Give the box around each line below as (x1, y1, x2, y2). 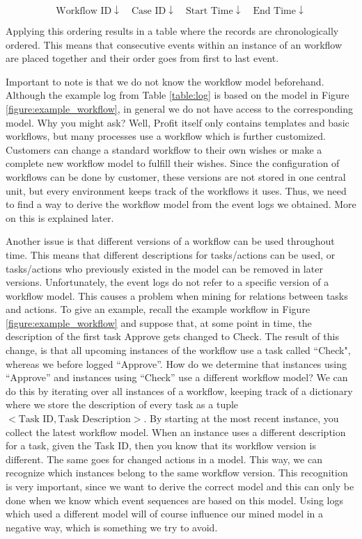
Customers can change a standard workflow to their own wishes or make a (6, 142, 322, 156)
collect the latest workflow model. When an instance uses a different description (6, 424, 346, 439)
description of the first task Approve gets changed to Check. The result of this (6, 329, 339, 344)
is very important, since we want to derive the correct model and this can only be (6, 479, 354, 493)
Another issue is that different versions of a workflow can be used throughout (6, 234, 335, 248)
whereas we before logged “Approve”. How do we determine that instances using (6, 356, 347, 371)
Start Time (185, 6, 233, 16)
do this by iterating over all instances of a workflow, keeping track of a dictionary (6, 383, 353, 398)
